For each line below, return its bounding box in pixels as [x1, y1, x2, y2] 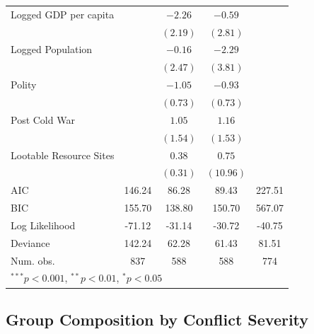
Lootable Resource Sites [11, 147, 115, 162]
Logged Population [11, 42, 93, 57]
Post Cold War [11, 112, 75, 127]
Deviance [11, 235, 50, 250]
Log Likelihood [11, 217, 76, 232]
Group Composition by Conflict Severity [6, 308, 309, 330]
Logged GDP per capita [11, 6, 115, 21]
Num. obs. [11, 253, 55, 267]
